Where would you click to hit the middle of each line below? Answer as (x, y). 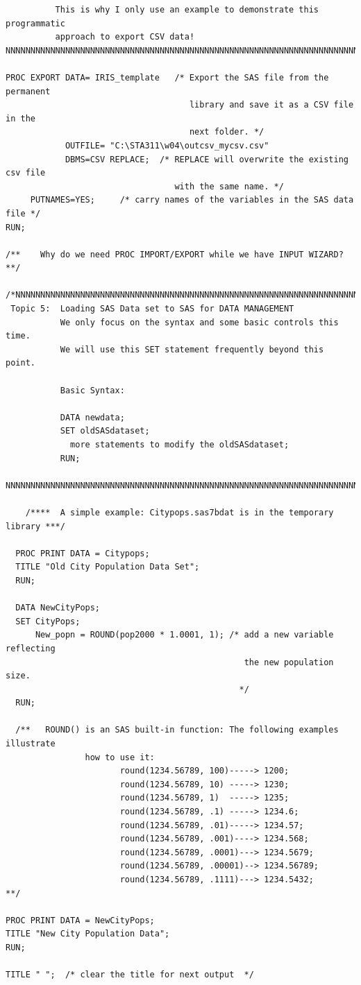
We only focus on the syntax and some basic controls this (199, 322)
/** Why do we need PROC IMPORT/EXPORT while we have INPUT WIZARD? (175, 254)
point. (20, 363)
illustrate (31, 744)
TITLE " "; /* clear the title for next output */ (130, 975)
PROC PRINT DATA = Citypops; (83, 553)
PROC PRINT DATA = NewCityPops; (80, 920)
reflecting (31, 648)
